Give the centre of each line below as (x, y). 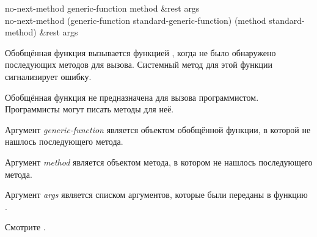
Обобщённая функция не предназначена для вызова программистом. (132, 97)
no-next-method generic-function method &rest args (102, 8)
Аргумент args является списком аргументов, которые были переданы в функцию (156, 195)
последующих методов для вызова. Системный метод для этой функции (139, 64)
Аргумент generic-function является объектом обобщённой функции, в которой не (158, 129)
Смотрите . (25, 227)
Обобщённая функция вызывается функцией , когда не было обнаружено (140, 52)
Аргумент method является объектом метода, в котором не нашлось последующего (159, 162)
